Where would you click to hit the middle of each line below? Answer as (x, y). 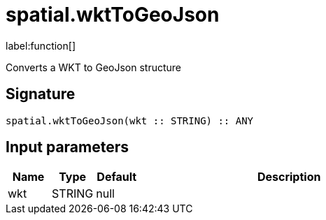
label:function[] (41, 45)
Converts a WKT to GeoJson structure (94, 67)
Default (117, 177)
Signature (41, 94)
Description (289, 177)
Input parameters (68, 147)
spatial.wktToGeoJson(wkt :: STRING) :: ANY (130, 120)
